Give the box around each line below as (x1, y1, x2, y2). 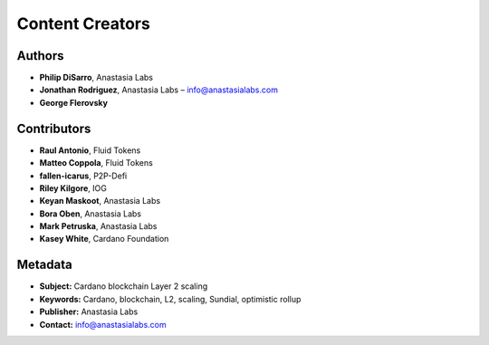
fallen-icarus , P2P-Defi (39, 170, 128, 181)
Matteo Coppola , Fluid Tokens (39, 158, 153, 168)
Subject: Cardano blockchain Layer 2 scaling (39, 281, 208, 292)
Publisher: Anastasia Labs (39, 306, 139, 317)
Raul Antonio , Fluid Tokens (39, 145, 141, 156)
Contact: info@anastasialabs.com (39, 319, 167, 330)
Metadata (16, 257, 72, 273)
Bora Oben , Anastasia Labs (39, 208, 142, 219)
